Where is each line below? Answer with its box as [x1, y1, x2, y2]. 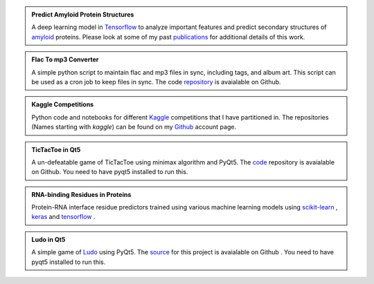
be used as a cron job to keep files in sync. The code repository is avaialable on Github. [31, 77, 281, 86]
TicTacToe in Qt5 [31, 145, 81, 153]
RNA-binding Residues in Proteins [31, 190, 132, 198]
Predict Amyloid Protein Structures [31, 10, 134, 19]
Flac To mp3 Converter [31, 55, 99, 64]
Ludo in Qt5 [31, 235, 66, 243]
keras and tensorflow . [31, 213, 96, 221]
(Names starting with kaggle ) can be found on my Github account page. [31, 123, 237, 131]
